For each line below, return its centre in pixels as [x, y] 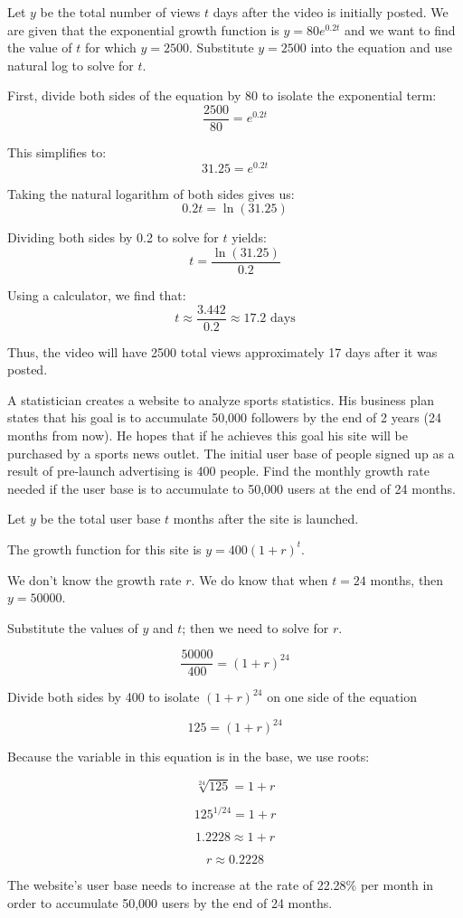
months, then [407, 579]
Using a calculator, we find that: [97, 294]
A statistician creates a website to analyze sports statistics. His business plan [221, 399]
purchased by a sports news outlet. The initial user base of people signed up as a [231, 453]
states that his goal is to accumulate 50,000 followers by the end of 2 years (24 [224, 417]
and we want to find [400, 29]
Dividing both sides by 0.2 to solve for [113, 237]
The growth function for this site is [104, 549]
